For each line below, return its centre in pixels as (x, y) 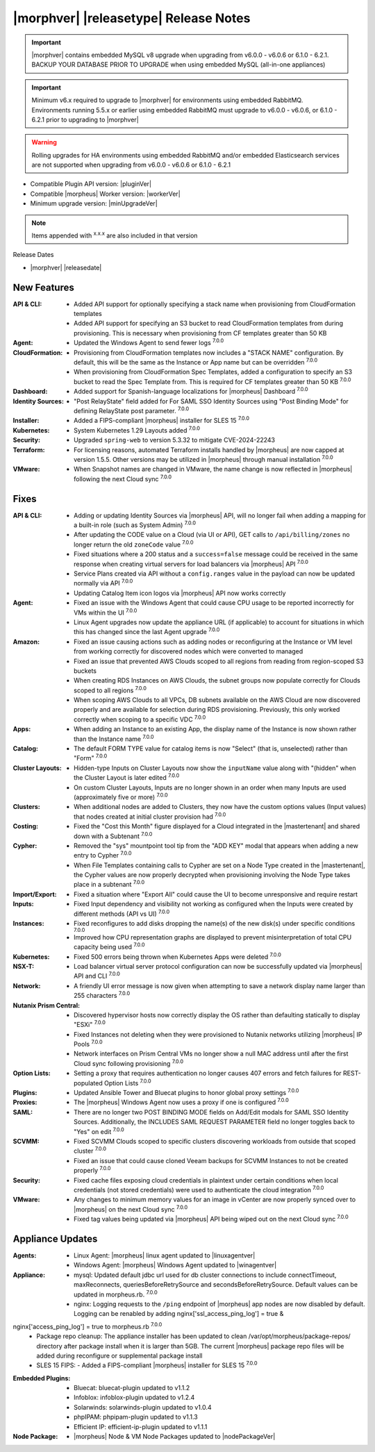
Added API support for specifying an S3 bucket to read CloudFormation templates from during (209, 324)
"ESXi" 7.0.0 (90, 1024)
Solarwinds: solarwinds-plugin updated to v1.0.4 (143, 1407)
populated (89, 1083)
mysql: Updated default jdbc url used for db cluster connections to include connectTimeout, (205, 1275)
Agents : (25, 1255)
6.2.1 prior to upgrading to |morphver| (85, 119)
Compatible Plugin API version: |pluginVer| (91, 184)
